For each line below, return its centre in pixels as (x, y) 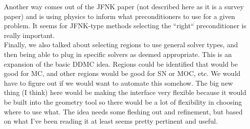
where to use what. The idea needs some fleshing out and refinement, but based (123, 111)
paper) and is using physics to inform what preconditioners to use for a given (120, 16)
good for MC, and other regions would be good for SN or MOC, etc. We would (122, 73)
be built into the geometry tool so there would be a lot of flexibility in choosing (123, 101)
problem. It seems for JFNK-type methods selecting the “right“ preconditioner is (125, 26)
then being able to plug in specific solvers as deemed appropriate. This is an (118, 54)
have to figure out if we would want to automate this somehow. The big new (118, 83)
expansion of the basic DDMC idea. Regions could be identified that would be (121, 64)
